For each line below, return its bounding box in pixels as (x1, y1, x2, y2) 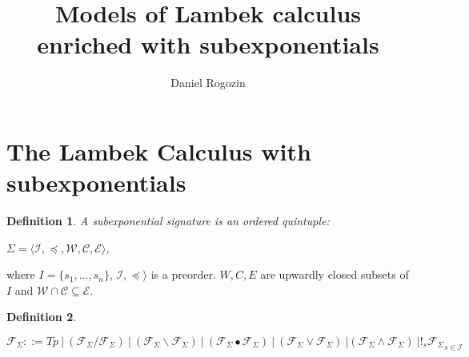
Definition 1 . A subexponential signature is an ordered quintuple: (6, 212, 330, 229)
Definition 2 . (6, 308, 77, 325)
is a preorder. (150, 266, 216, 283)
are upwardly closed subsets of (260, 266, 409, 283)
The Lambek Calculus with (6, 134, 311, 167)
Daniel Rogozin (170, 74, 246, 91)
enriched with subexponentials (37, 28, 379, 61)
